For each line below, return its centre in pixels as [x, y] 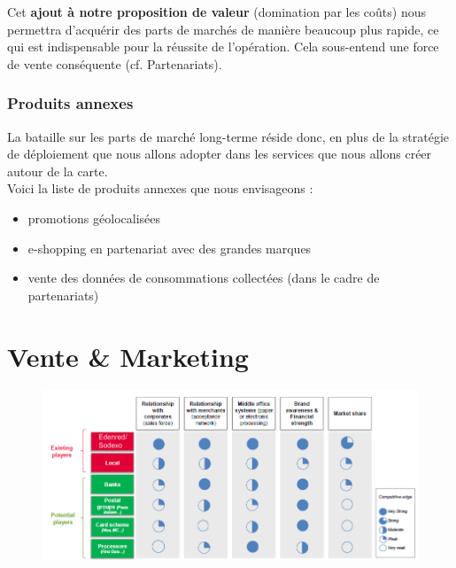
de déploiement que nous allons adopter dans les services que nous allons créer [220, 154]
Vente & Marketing [128, 356]
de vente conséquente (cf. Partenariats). [115, 63]
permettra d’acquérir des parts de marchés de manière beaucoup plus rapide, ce [223, 29]
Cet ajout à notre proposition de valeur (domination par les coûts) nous [216, 12]
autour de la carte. [58, 171]
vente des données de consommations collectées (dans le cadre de [204, 278]
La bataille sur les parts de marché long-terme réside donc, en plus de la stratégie [228, 136]
